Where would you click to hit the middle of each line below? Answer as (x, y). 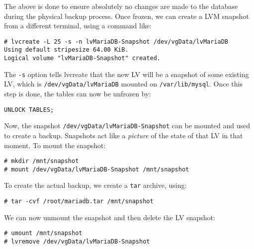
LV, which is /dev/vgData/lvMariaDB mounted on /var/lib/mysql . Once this (123, 84)
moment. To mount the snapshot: (55, 145)
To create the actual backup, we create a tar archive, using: (95, 185)
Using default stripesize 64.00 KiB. (66, 50)
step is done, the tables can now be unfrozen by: (78, 94)
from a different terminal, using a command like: (78, 26)
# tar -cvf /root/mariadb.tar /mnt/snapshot (79, 202)
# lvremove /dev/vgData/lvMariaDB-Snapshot (77, 242)
